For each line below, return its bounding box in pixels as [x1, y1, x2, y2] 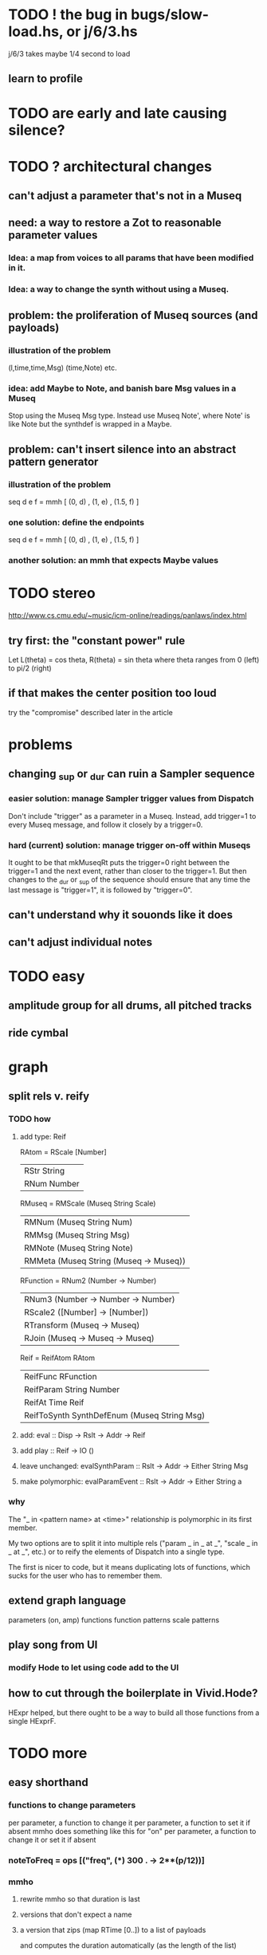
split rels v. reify [8, 1090, 90, 1103]
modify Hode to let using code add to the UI [8, 1662, 179, 1673]
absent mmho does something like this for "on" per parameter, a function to [8, 1826, 257, 1835]
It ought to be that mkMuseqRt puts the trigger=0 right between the [8, 858, 230, 867]
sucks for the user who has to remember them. [8, 1571, 163, 1580]
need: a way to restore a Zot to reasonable [8, 216, 222, 230]
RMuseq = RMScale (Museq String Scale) [19, 1198, 156, 1208]
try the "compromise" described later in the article [8, 707, 173, 717]
